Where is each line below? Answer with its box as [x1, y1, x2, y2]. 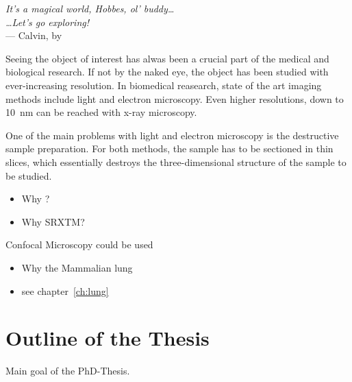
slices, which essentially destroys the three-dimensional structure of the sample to [5, 154, 347, 169]
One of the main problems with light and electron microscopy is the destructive [5, 128, 339, 142]
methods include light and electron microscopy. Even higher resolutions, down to [5, 91, 344, 106]
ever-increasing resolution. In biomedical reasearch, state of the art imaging [5, 77, 322, 92]
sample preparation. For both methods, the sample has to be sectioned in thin [5, 141, 334, 156]
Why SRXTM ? [21, 214, 85, 228]
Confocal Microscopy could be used [5, 237, 153, 252]
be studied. [5, 168, 52, 182]
